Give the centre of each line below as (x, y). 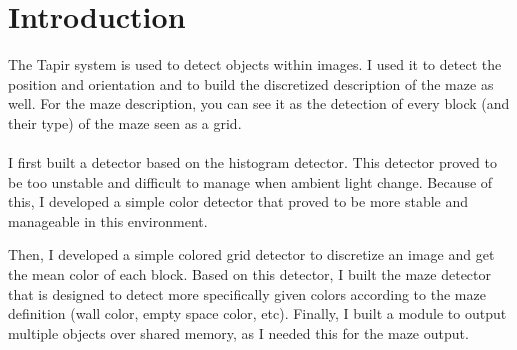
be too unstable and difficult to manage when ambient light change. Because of (250, 181)
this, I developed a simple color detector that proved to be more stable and (238, 201)
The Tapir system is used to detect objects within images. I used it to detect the (255, 64)
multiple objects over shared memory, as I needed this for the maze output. (238, 332)
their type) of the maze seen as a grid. (125, 122)
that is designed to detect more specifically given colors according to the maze (247, 293)
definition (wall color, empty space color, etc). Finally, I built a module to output (257, 313)
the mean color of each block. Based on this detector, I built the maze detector (250, 274)
